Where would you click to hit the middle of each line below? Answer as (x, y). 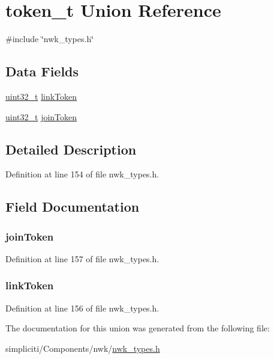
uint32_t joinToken (41, 116)
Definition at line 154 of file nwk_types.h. (82, 174)
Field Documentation (73, 207)
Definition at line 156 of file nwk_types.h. (82, 308)
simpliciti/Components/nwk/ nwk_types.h (83, 348)
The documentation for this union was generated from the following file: (138, 328)
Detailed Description (71, 149)
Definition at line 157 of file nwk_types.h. (82, 258)
